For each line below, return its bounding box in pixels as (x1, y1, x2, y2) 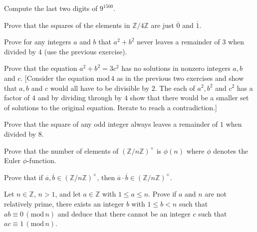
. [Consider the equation (20, 72, 94, 83)
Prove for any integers (4, 36, 71, 47)
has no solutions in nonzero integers (121, 63, 231, 73)
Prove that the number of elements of (4, 145, 119, 156)
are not (205, 189, 227, 199)
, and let (55, 189, 81, 199)
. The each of (155, 82, 195, 93)
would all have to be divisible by (50, 82, 150, 93)
